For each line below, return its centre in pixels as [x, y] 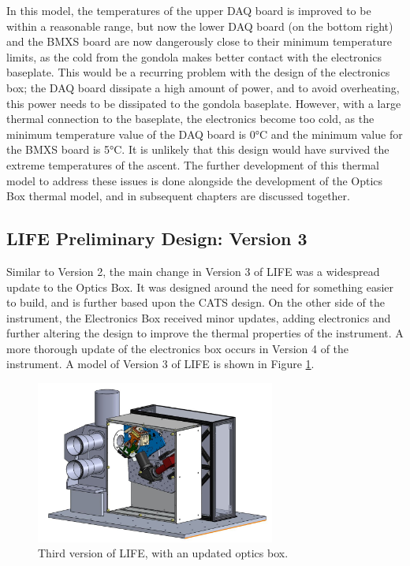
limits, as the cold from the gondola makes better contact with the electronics [194, 56]
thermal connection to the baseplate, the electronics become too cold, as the [190, 119]
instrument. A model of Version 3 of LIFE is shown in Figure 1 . [160, 364]
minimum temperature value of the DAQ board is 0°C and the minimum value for [205, 134]
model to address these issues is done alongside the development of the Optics [195, 180]
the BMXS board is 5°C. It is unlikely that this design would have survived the [198, 149]
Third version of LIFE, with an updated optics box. [163, 553]
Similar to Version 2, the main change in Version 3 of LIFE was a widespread [193, 271]
